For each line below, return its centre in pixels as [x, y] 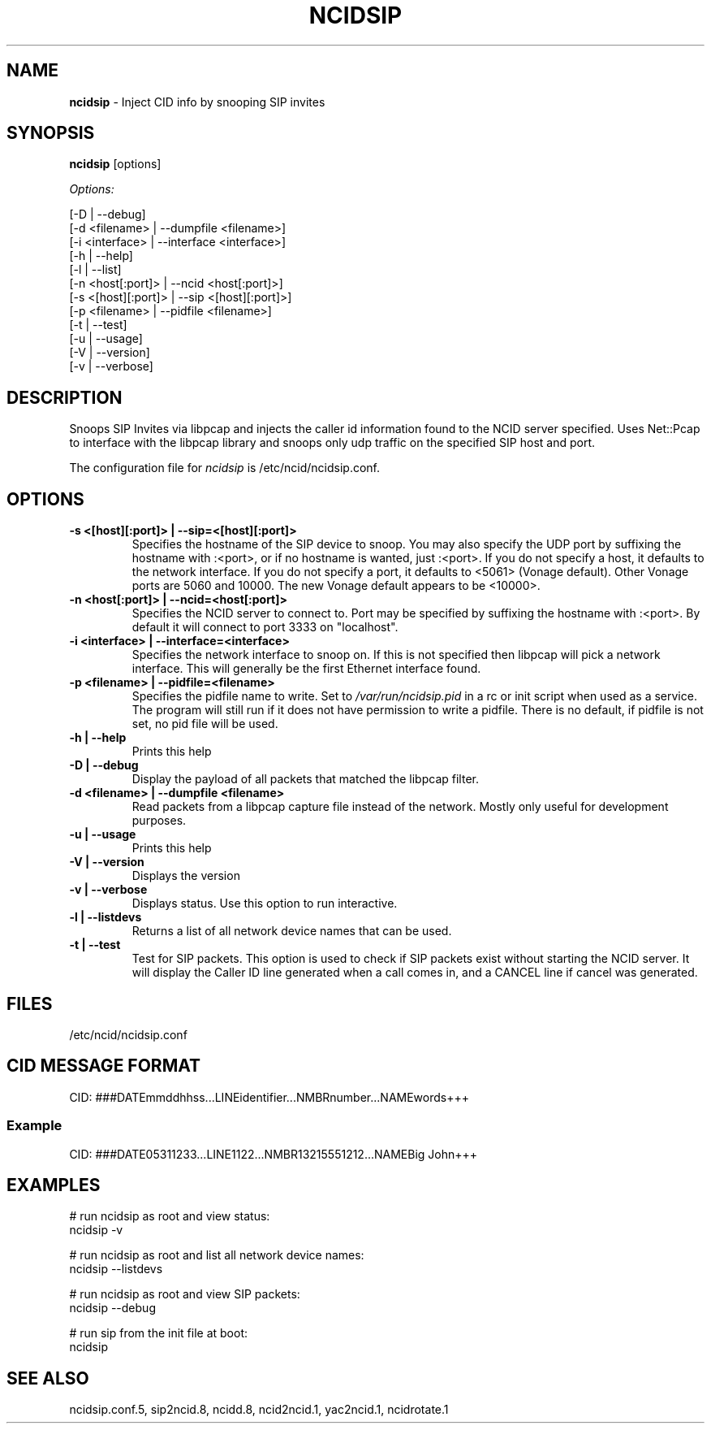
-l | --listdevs [106, 917]
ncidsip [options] [115, 164]
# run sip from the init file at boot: [159, 1333]
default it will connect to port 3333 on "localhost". [265, 627]
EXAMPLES [54, 1185]
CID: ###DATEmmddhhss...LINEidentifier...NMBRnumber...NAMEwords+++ [269, 1097]
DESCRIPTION [65, 397]
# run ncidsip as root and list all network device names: [217, 1255]
